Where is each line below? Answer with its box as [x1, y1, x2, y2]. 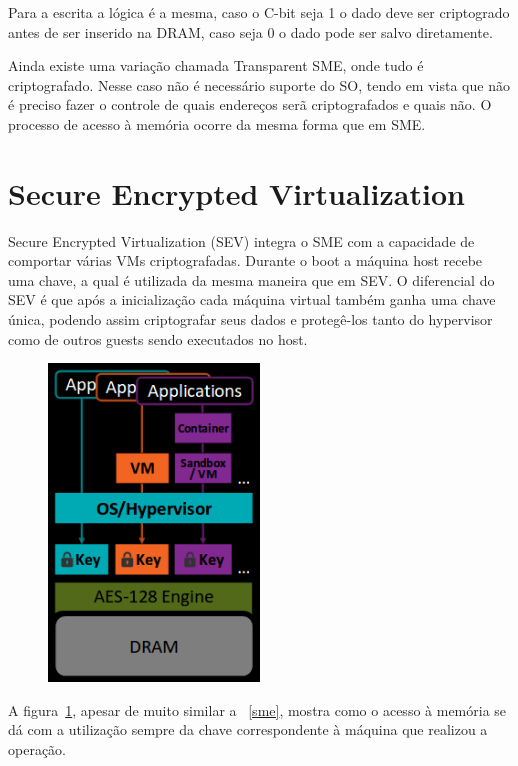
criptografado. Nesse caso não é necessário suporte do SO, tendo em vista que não [8, 74, 510, 95]
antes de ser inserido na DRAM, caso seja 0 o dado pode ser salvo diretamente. [8, 21, 493, 42]
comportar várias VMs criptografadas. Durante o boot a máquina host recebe [8, 250, 483, 271]
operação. [8, 738, 66, 759]
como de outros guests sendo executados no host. [8, 328, 308, 349]
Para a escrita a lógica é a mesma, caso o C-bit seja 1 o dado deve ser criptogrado [8, 2, 510, 22]
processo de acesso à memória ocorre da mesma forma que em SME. [8, 113, 426, 134]
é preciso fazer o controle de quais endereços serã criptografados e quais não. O [8, 94, 492, 115]
